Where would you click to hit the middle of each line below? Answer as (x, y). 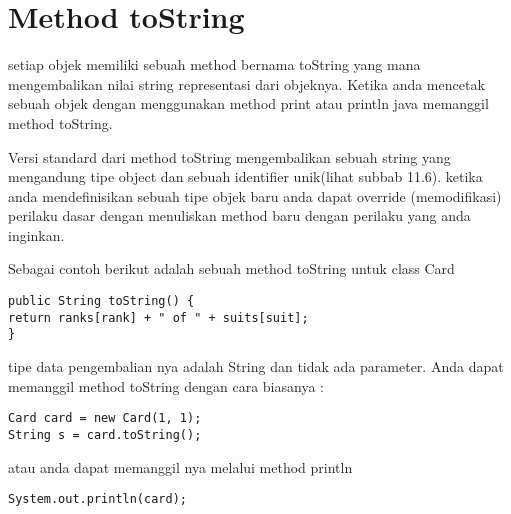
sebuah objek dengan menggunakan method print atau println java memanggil (248, 103)
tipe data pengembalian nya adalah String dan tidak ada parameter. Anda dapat (256, 366)
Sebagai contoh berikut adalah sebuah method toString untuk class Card (231, 268)
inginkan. (36, 234)
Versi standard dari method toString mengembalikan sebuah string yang (229, 156)
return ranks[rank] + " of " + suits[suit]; (158, 317)
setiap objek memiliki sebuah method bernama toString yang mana (214, 64)
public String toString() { (101, 301)
